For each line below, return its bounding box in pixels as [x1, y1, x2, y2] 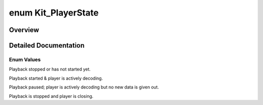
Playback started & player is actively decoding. [9, 75, 103, 81]
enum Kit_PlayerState [9, 7, 99, 18]
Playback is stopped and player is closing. [9, 93, 94, 99]
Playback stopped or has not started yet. [9, 66, 91, 72]
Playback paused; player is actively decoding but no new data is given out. [9, 84, 159, 90]
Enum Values [9, 56, 41, 63]
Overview [9, 26, 39, 34]
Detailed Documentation [9, 41, 85, 50]
